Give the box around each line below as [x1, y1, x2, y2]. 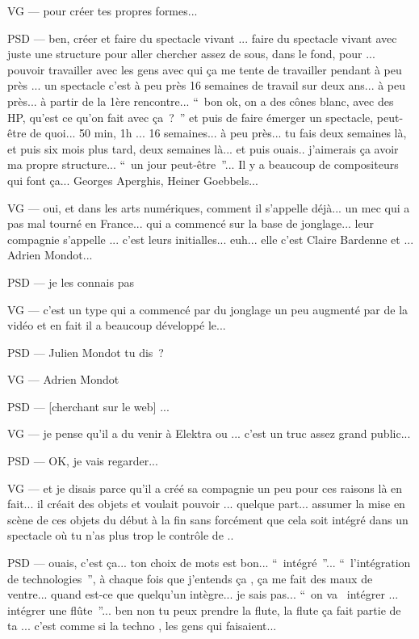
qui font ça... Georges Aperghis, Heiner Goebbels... [7, 171, 258, 188]
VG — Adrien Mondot [7, 371, 119, 388]
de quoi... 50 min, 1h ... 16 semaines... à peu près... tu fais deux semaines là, [30, 124, 407, 141]
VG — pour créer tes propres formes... [7, 2, 198, 19]
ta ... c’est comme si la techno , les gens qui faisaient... [7, 617, 277, 634]
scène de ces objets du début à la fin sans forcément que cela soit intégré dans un [7, 511, 409, 528]
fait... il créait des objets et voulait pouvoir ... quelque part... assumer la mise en [7, 495, 405, 512]
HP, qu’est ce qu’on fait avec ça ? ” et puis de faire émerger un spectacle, [7, 108, 374, 125]
